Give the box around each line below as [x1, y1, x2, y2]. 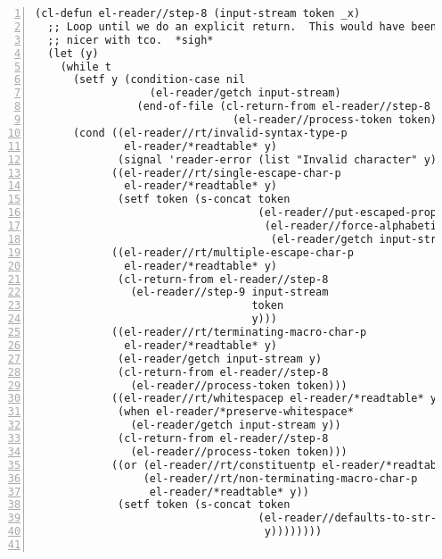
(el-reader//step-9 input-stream [130, 286, 329, 299]
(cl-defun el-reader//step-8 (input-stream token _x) [35, 7, 361, 20]
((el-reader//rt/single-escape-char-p [110, 166, 341, 179]
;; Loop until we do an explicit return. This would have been [47, 20, 438, 33]
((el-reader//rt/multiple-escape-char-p [110, 246, 354, 259]
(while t [60, 60, 111, 73]
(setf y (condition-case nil [72, 73, 246, 87]
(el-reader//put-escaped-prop [258, 206, 438, 220]
